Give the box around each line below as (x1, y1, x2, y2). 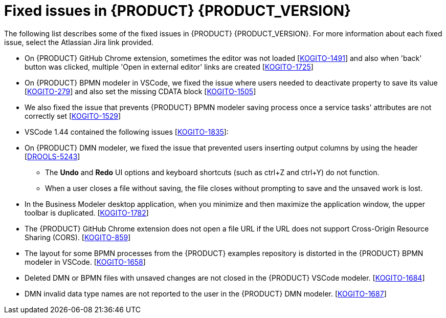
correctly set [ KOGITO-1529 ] (25, 111, 121, 120)
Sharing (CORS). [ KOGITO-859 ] (25, 232, 131, 242)
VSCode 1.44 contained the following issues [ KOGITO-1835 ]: (25, 127, 229, 136)
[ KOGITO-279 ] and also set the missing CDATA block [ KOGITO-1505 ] (25, 87, 256, 96)
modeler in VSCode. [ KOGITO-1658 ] (25, 257, 146, 266)
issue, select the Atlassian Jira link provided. (4, 37, 154, 47)
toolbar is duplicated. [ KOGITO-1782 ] (25, 208, 149, 217)
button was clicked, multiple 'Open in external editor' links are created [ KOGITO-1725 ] (25, 62, 314, 71)
